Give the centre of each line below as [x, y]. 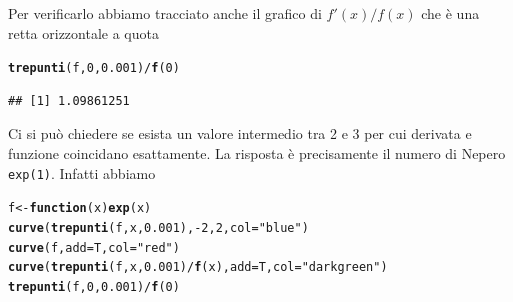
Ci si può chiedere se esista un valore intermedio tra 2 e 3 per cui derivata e [240, 133]
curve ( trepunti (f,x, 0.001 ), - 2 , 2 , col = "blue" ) [158, 227]
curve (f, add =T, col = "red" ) [94, 247]
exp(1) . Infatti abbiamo [82, 172]
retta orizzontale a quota [83, 32]
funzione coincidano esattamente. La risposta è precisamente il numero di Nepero [257, 153]
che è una [450, 13]
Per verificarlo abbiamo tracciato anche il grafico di [165, 13]
